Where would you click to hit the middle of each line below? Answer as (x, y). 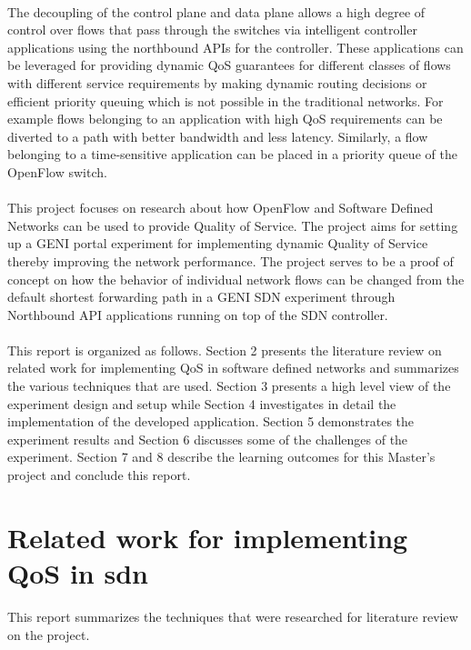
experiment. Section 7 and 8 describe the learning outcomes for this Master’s (221, 457)
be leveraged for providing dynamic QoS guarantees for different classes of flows (229, 65)
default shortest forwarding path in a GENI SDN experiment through (201, 297)
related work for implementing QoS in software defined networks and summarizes (233, 368)
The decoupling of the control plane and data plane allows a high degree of (216, 11)
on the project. (49, 634)
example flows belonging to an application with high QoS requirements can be (225, 119)
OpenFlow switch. (57, 171)
